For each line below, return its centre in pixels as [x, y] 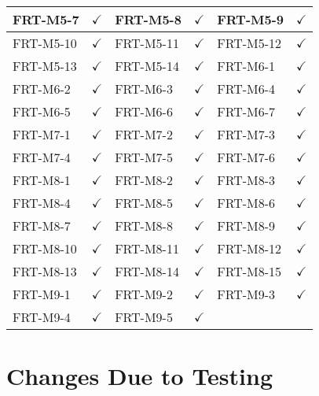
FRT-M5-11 [147, 43]
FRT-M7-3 [246, 134]
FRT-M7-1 [42, 134]
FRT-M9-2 [144, 294]
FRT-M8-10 [45, 248]
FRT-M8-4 [42, 203]
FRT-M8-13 [45, 271]
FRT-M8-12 [249, 248]
